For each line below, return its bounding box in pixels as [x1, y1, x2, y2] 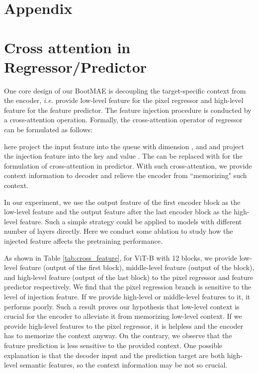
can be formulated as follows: [4, 124, 92, 135]
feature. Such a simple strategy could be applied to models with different [19, 216, 242, 226]
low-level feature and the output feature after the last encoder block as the [4, 206, 232, 217]
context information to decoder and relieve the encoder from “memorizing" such [4, 170, 247, 181]
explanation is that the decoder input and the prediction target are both [4, 350, 225, 360]
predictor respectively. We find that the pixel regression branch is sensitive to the [4, 281, 252, 292]
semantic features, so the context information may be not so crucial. [19, 360, 228, 370]
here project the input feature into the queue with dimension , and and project [4, 141, 244, 151]
